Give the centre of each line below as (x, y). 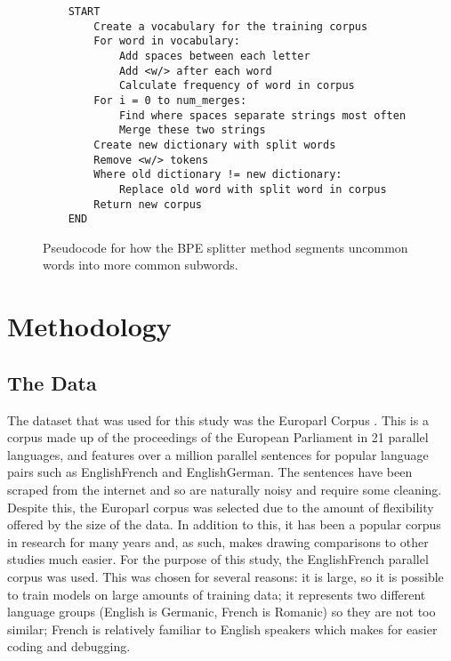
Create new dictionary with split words (215, 145)
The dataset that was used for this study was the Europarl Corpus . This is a (218, 419)
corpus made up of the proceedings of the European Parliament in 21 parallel (218, 437)
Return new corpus (148, 204)
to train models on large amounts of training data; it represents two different (217, 594)
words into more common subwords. (141, 265)
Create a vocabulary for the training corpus (231, 26)
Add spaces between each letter (214, 56)
